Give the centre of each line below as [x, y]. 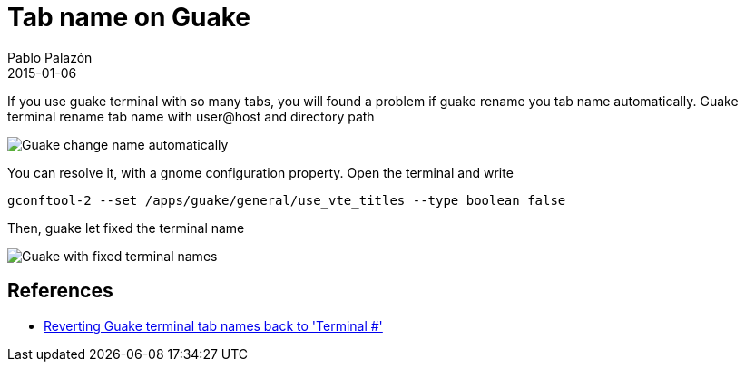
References [60, 291]
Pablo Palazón [50, 57]
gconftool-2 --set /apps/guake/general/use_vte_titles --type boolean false [287, 200]
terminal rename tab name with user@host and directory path [191, 116]
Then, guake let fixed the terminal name [126, 228]
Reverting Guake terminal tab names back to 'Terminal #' [213, 325]
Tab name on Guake [129, 17]
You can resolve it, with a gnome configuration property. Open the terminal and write [260, 172]
